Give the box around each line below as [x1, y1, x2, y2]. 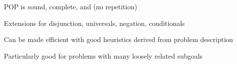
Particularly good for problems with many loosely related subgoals [4, 50, 203, 61]
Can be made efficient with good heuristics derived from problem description [4, 34, 233, 44]
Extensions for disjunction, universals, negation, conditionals [4, 18, 185, 28]
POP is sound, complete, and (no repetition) [4, 1, 138, 11]
